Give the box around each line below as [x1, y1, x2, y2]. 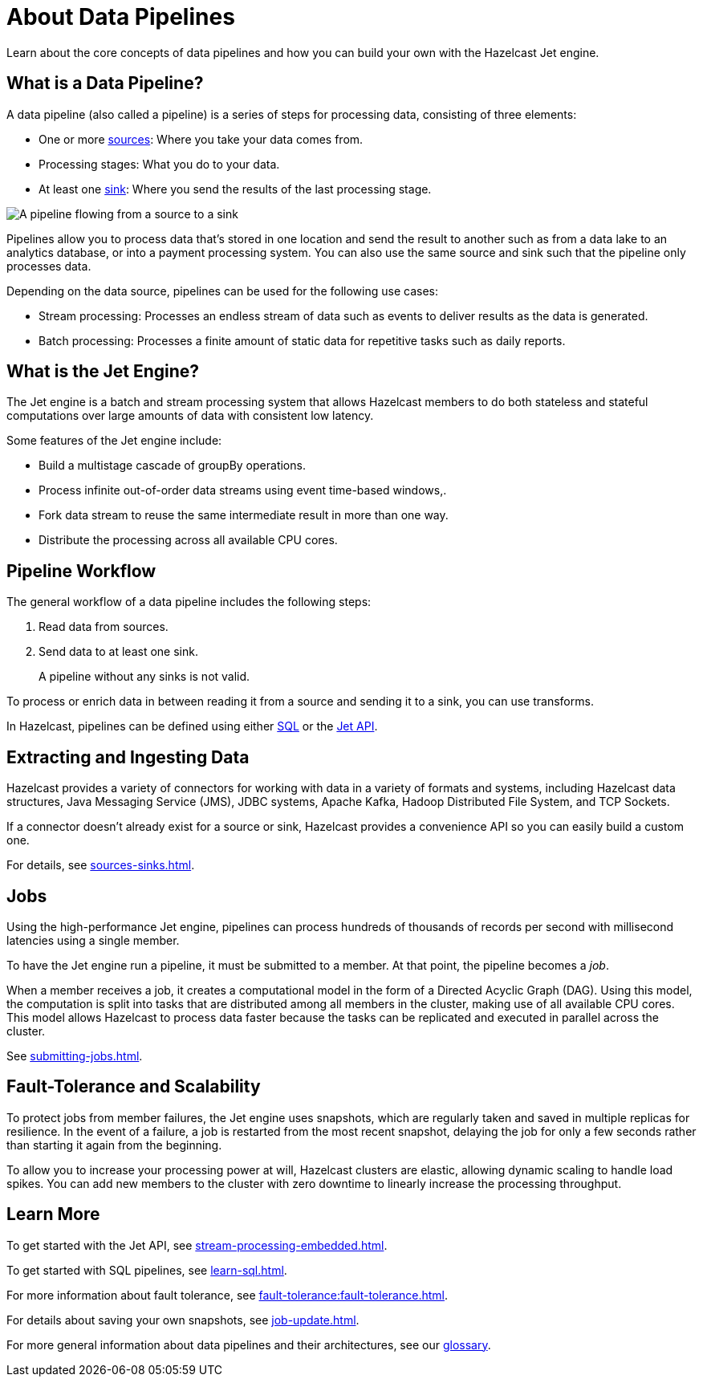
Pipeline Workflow [6, 560, 156, 581]
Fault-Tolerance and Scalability [6, 1076, 261, 1097]
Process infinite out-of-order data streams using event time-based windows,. [39, 483, 447, 498]
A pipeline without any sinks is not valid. [39, 669, 250, 684]
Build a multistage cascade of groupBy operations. [39, 458, 306, 473]
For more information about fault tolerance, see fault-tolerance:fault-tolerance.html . [6, 1287, 448, 1302]
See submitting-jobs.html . [6, 1048, 143, 1063]
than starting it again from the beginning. [6, 1137, 222, 1152]
